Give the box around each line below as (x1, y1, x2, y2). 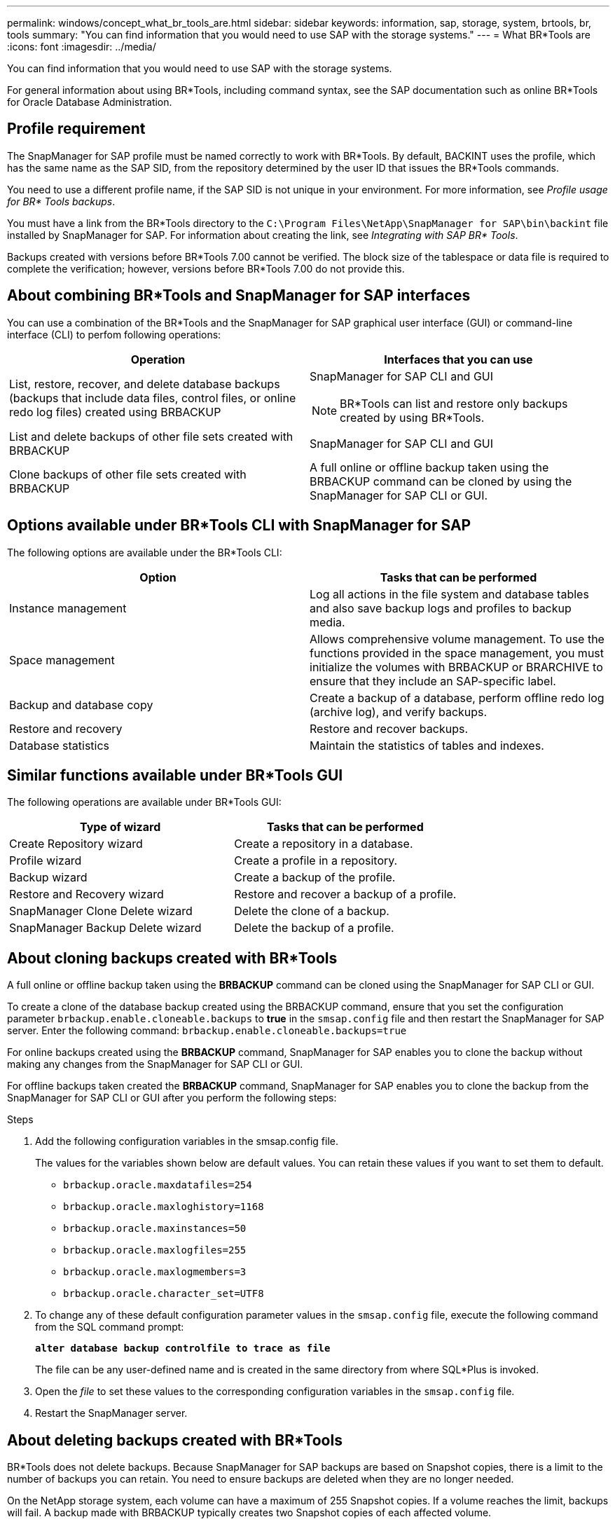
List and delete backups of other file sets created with (9, 429, 293, 444)
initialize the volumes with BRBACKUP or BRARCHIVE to (310, 659, 603, 674)
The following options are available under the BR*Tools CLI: (7, 546, 282, 558)
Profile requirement (7, 120, 146, 138)
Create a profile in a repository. (234, 853, 398, 868)
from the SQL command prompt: (35, 1321, 184, 1333)
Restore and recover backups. (310, 721, 469, 736)
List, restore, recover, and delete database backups (9, 376, 280, 391)
